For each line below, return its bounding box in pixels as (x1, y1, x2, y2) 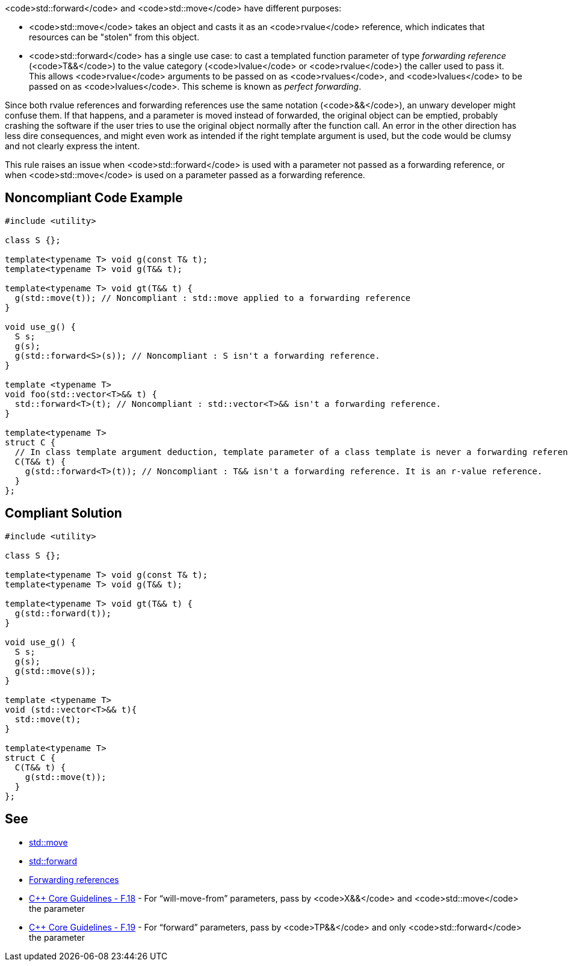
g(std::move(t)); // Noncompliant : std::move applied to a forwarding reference (14, 293, 411, 303)
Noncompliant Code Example (5, 190, 183, 206)
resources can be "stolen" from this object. (29, 32, 200, 42)
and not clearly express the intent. (5, 141, 140, 151)
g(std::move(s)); (14, 666, 96, 676)
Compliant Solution (5, 506, 122, 521)
